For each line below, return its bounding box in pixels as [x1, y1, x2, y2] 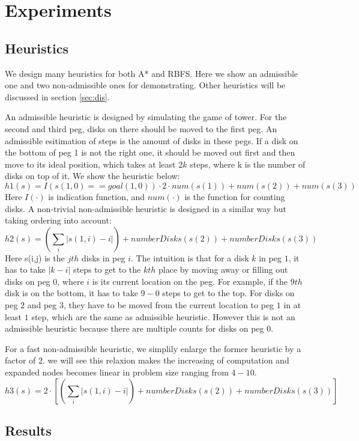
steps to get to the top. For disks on [162, 287, 295, 299]
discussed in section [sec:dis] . [5, 90, 110, 103]
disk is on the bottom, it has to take [5, 287, 138, 299]
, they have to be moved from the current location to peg [64, 299, 274, 311]
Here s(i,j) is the [5, 251, 65, 264]
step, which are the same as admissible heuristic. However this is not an [31, 310, 295, 323]
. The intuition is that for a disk [131, 251, 249, 264]
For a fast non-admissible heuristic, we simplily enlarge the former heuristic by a [5, 342, 301, 354]
